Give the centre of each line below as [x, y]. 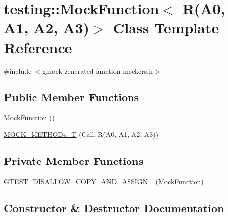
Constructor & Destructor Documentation [114, 207]
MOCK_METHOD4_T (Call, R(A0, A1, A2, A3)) [81, 134]
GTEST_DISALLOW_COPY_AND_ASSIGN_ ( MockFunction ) [104, 181]
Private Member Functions [74, 160]
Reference [38, 47]
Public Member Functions [71, 97]
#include [18, 70]
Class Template [166, 28]
